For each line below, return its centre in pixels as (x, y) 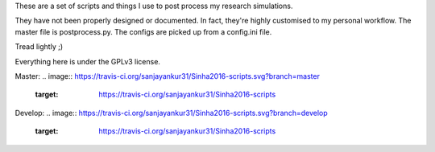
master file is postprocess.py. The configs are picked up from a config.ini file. (143, 31)
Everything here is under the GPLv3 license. (88, 61)
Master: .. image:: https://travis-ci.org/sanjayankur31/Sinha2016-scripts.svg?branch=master (167, 76)
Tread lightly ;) (39, 47)
